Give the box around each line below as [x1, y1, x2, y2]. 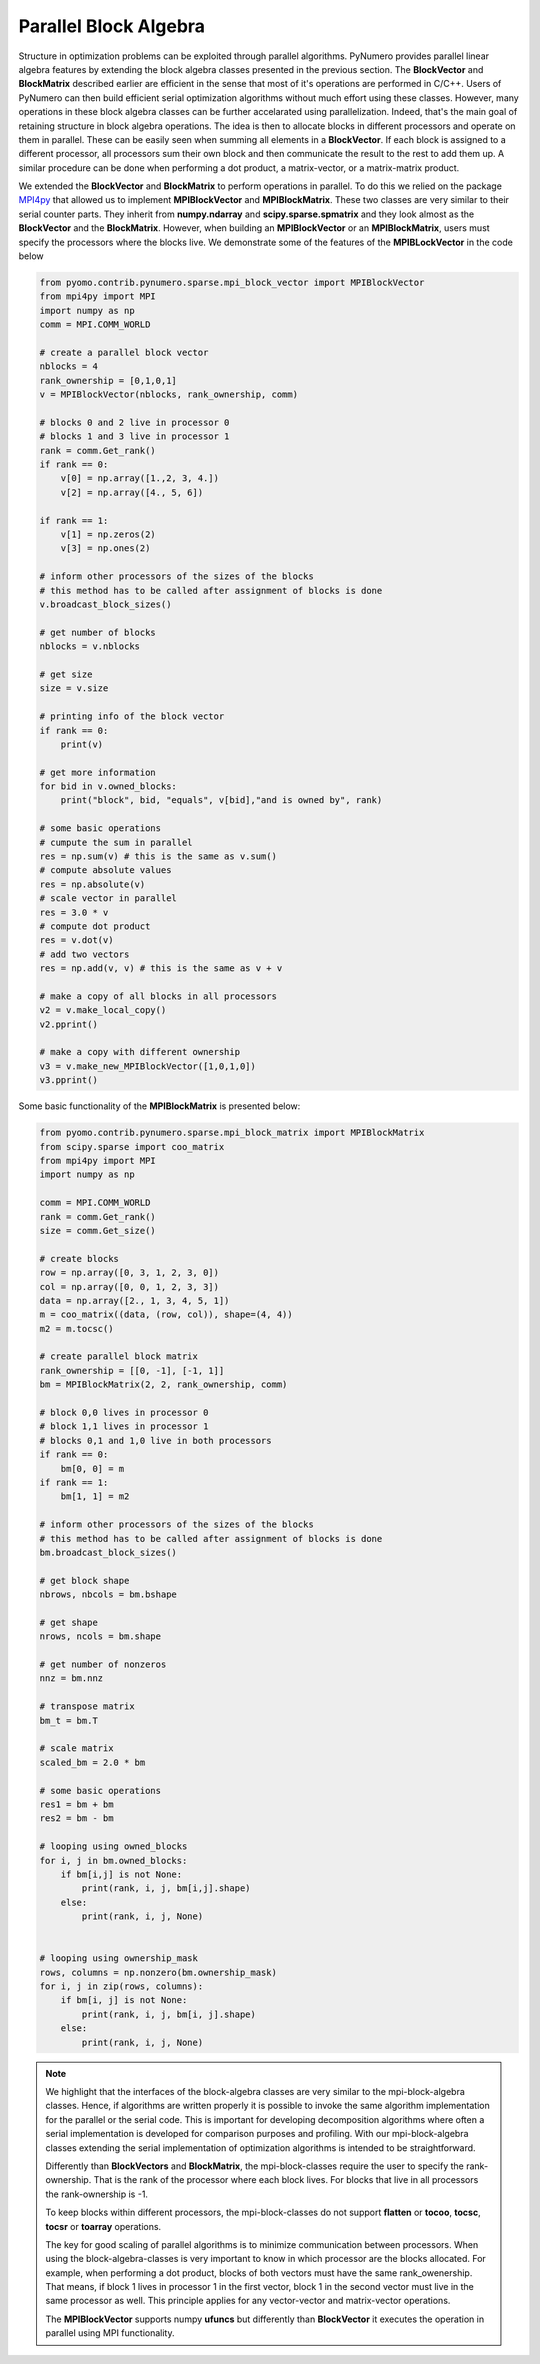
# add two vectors [39, 948, 130, 960]
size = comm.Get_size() [39, 1225, 157, 1236]
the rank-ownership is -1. [45, 2188, 149, 2200]
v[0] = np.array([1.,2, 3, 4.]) [60, 473, 220, 484]
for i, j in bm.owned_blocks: [39, 1855, 188, 1866]
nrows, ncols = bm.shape [39, 1631, 162, 1642]
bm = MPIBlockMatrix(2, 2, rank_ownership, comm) [39, 1379, 288, 1390]
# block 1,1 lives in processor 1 [39, 1421, 209, 1432]
